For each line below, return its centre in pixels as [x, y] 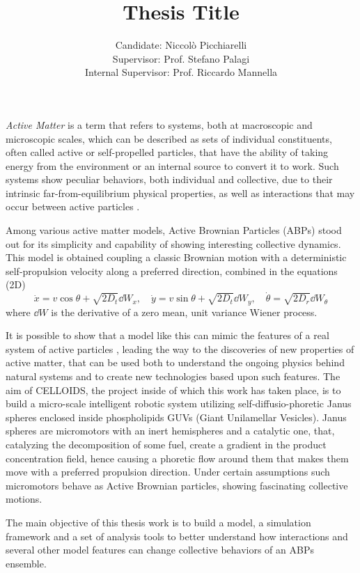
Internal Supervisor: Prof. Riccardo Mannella [181, 72]
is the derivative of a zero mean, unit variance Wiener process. [184, 312]
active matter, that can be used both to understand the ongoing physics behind [175, 362]
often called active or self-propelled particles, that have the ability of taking [167, 152]
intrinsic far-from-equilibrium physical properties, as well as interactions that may [180, 193]
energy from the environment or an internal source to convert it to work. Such [172, 165]
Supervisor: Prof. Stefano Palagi [181, 58]
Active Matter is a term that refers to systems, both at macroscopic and [159, 124]
